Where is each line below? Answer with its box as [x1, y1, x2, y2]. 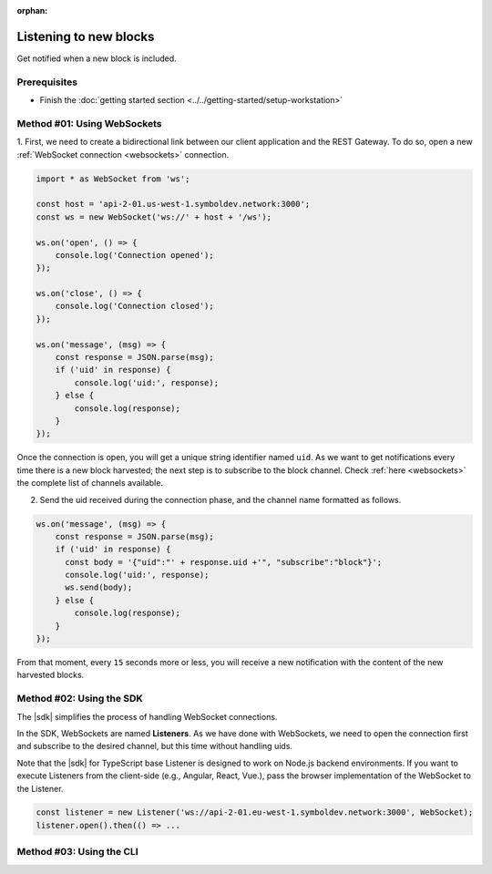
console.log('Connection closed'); [55, 301, 214, 312]
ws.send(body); [65, 582, 133, 592]
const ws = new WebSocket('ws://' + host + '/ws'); [36, 211, 272, 222]
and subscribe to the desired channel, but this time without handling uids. [16, 741, 293, 752]
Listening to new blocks [16, 28, 155, 45]
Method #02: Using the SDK [16, 693, 143, 705]
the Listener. [16, 783, 64, 794]
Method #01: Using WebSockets [16, 117, 162, 129]
